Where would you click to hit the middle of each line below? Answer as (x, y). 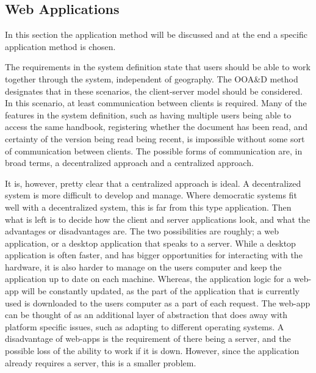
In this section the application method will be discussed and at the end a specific (156, 34)
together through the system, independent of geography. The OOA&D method (152, 78)
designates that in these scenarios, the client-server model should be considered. (154, 91)
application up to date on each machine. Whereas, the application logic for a (148, 279)
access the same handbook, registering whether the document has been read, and (156, 127)
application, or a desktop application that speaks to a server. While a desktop (150, 243)
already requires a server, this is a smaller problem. (101, 362)
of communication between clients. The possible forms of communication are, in (154, 150)
